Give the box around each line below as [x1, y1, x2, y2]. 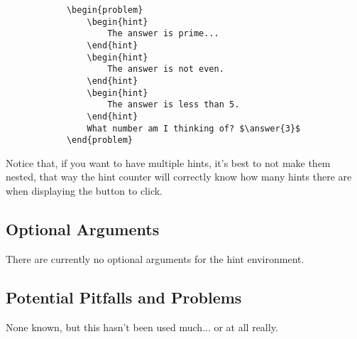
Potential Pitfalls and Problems [6, 286, 242, 308]
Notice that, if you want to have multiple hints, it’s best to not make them [6, 155, 331, 170]
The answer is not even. [107, 64, 224, 75]
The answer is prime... [107, 28, 219, 39]
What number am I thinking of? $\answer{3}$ [87, 123, 301, 134]
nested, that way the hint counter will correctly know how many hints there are [6, 169, 352, 184]
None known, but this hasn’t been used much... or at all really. [6, 319, 278, 334]
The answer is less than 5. [107, 99, 240, 110]
